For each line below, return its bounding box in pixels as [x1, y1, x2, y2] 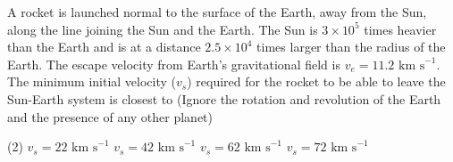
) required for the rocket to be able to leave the [187, 72, 446, 91]
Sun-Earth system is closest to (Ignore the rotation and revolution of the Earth [7, 89, 441, 108]
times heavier [364, 20, 437, 38]
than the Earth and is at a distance [7, 37, 201, 56]
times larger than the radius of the [256, 37, 446, 56]
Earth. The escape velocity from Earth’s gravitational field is [7, 54, 340, 73]
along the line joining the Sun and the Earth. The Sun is [7, 20, 318, 38]
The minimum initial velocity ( [7, 72, 176, 91]
